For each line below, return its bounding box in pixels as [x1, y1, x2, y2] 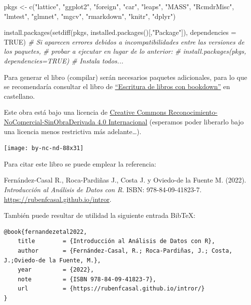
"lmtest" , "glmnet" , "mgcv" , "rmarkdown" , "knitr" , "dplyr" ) [4, 11, 176, 21]
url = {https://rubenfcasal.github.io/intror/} [17, 285, 205, 292]
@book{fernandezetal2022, [4, 228, 87, 235]
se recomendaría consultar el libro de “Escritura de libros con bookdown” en [4, 81, 230, 91]
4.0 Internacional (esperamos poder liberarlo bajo [97, 116, 244, 126]
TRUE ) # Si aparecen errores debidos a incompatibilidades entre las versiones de [4, 36, 245, 46]
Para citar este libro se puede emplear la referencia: [4, 158, 156, 168]
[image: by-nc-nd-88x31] [4, 145, 84, 152]
